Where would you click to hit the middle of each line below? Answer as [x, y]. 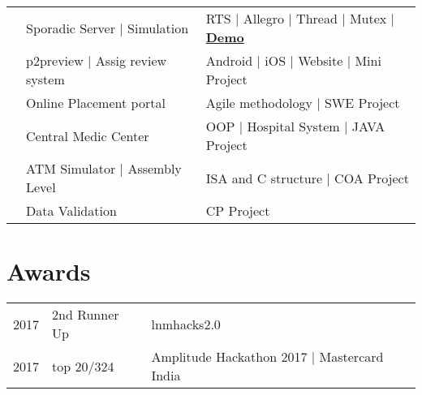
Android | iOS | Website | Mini [293, 60]
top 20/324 [83, 366]
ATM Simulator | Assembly [104, 168]
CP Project [238, 210]
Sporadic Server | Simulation [108, 28]
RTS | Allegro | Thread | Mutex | [300, 18]
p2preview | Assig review [97, 60]
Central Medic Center [88, 135]
